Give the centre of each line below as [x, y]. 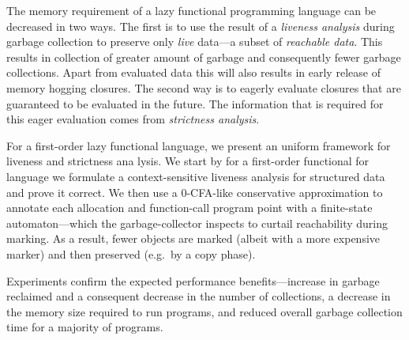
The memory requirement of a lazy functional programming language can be [191, 10]
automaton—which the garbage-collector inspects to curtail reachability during [197, 223]
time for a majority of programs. [85, 327]
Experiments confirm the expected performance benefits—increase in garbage [193, 280]
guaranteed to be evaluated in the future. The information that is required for [195, 103]
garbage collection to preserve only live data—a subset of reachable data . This [195, 42]
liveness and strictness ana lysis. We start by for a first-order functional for [188, 161]
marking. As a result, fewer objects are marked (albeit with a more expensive [193, 238]
